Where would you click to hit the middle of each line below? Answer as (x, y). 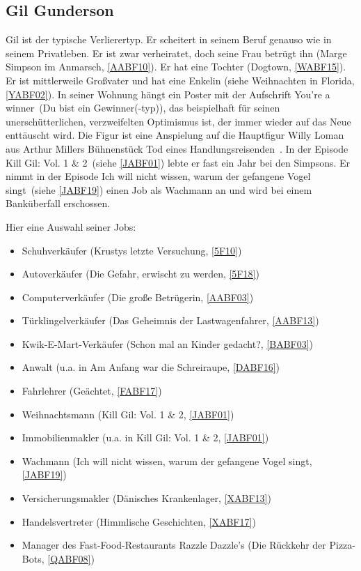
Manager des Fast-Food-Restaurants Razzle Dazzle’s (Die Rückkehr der (174, 545)
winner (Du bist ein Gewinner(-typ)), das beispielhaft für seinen (143, 108)
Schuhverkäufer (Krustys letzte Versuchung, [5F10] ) (132, 250)
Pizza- (343, 545)
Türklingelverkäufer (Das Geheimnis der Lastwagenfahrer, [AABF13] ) (170, 320)
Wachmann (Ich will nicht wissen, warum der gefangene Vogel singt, (167, 460)
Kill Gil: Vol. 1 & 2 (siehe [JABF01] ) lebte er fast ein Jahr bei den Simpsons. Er (178, 162)
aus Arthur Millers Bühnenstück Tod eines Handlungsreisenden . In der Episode (177, 148)
